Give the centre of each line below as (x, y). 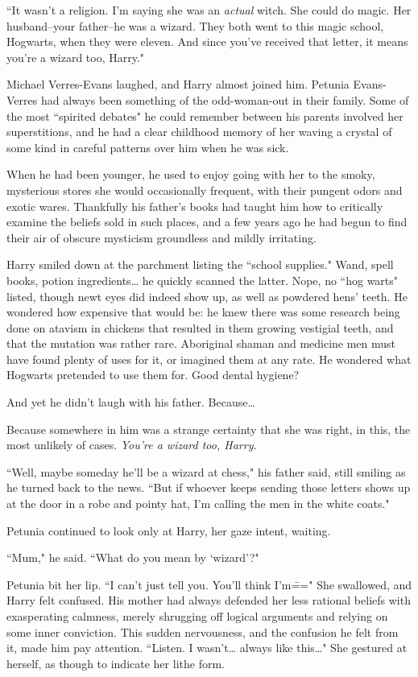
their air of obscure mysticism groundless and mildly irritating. (161, 237)
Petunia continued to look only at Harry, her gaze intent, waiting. (169, 530)
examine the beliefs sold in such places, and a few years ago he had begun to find (207, 222)
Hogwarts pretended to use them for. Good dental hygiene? (153, 375)
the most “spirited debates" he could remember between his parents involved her (205, 116)
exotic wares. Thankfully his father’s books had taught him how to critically (195, 206)
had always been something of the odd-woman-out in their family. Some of (225, 99)
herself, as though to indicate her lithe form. (116, 663)
